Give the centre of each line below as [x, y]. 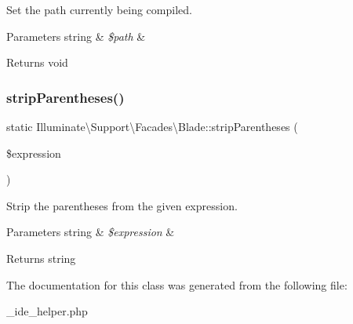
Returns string [41, 258]
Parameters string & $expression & [91, 232]
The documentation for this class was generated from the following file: [177, 284]
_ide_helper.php [47, 311]
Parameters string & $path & [76, 36]
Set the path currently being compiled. [99, 9]
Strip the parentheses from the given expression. [122, 205]
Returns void [37, 62]
